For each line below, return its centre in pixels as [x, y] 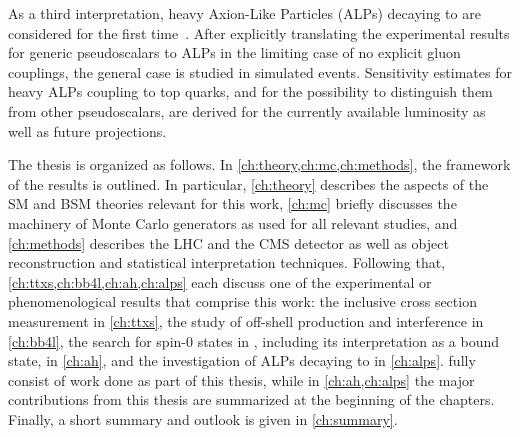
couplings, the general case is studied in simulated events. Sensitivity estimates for [260, 71]
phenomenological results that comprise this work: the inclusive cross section [242, 301]
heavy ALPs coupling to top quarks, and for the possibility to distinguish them [250, 91]
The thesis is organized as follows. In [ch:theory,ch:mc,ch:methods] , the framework [259, 164]
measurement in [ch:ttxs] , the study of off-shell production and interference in [246, 320]
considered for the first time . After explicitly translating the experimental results [259, 32]
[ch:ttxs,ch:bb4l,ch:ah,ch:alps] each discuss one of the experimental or [220, 281]
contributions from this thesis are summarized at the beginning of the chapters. [251, 399]
